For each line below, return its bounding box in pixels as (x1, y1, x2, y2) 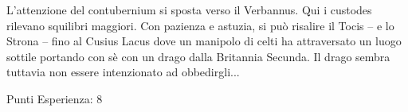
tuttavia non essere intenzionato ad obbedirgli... (6, 64, 240, 80)
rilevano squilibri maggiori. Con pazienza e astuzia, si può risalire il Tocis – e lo (6, 17, 394, 33)
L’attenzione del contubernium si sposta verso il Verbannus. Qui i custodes (6, 2, 372, 17)
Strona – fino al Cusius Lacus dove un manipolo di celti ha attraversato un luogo (6, 33, 402, 49)
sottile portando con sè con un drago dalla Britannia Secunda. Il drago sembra (6, 48, 390, 64)
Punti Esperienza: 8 (6, 90, 103, 106)
